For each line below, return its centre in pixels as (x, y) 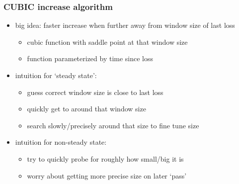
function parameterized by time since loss (90, 58)
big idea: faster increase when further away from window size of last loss (125, 25)
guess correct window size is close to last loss (95, 92)
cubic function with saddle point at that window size (107, 42)
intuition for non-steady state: (61, 142)
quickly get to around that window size (86, 109)
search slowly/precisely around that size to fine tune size (113, 125)
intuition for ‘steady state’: (56, 75)
